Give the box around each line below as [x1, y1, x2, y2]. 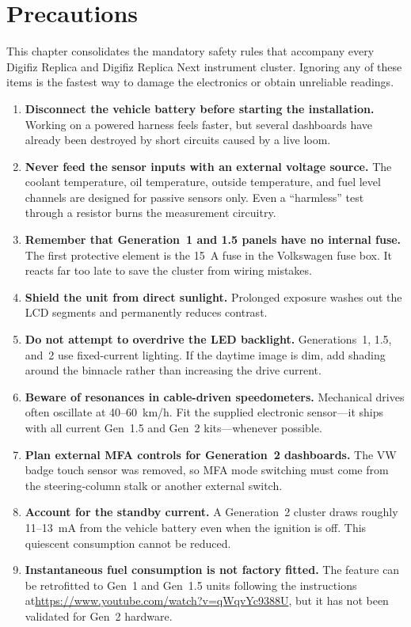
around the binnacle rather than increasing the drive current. [25, 362, 322, 378]
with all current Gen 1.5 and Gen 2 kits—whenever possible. [25, 420, 322, 435]
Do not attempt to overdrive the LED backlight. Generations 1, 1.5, [25, 331, 392, 348]
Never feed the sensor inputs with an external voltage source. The [25, 158, 392, 174]
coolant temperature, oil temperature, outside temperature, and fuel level [25, 173, 381, 190]
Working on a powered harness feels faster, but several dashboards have [25, 116, 373, 132]
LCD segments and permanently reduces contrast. [25, 304, 268, 321]
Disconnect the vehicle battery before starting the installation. [25, 100, 375, 116]
